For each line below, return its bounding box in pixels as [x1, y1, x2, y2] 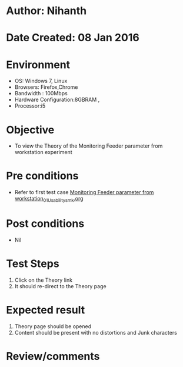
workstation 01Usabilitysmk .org [14, 195, 84, 203]
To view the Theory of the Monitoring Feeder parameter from [14, 142, 163, 149]
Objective [6, 123, 55, 136]
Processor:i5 [14, 102, 46, 109]
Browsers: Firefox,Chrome [14, 84, 78, 91]
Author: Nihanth [6, 4, 87, 18]
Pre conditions [6, 169, 79, 183]
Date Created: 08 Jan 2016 [6, 31, 139, 45]
